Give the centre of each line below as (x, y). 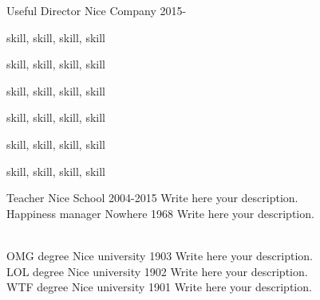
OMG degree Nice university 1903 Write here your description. (160, 255)
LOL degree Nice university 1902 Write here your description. (157, 271)
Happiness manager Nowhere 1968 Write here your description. (160, 213)
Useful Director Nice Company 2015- (97, 10)
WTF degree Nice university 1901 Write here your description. (159, 287)
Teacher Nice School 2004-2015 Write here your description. (152, 198)
